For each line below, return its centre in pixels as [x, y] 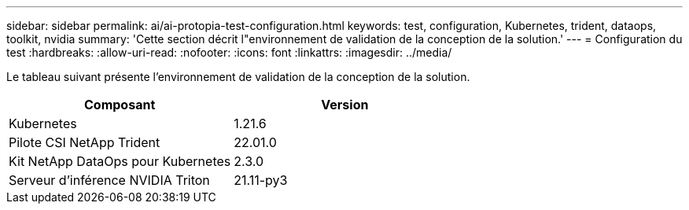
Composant [120, 105]
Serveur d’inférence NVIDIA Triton [109, 180]
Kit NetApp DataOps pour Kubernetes [120, 161]
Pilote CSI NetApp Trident [85, 142]
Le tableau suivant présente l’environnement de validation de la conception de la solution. [238, 77]
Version [345, 105]
